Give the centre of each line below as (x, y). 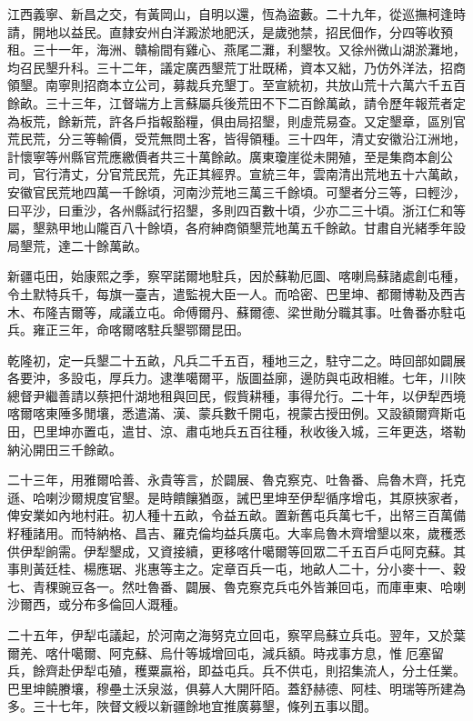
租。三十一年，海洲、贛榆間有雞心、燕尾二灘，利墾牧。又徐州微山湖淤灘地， (236, 50)
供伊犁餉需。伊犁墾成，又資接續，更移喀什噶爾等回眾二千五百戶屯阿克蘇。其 (236, 551)
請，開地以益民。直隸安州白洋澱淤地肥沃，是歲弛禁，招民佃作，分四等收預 (230, 31)
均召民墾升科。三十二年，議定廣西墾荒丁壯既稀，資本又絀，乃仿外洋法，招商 (236, 67)
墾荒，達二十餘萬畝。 (83, 245)
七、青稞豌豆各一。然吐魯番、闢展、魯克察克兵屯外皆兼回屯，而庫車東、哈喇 (236, 586)
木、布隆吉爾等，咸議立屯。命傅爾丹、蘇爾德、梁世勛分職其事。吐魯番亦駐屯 (236, 311)
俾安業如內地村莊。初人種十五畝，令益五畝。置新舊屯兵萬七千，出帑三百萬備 (236, 515)
